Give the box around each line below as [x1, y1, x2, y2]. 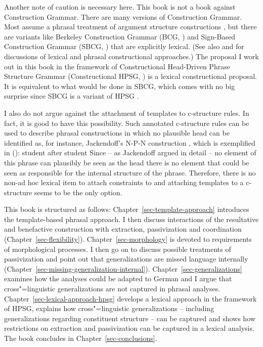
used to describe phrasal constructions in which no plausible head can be [4, 127, 230, 138]
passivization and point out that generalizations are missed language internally [4, 253, 248, 264]
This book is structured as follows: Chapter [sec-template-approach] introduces [4, 204, 249, 214]
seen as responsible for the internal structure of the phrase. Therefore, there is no [4, 167, 256, 178]
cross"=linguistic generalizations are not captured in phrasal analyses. [4, 283, 221, 294]
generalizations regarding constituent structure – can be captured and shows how [4, 313, 255, 323]
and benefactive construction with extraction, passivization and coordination [4, 224, 242, 234]
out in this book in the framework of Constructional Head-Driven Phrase [4, 61, 230, 71]
